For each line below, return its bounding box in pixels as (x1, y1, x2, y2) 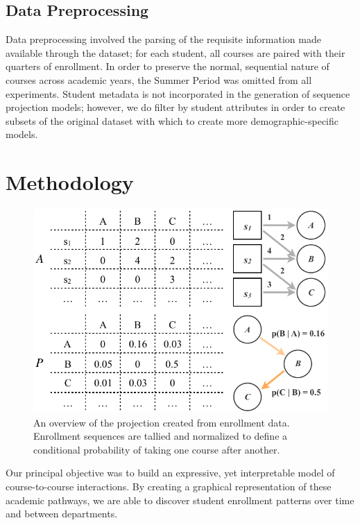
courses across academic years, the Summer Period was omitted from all (6, 72, 312, 87)
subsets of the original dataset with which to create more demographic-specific (6, 113, 339, 128)
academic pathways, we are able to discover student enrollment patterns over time (6, 492, 354, 507)
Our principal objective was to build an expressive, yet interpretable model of (6, 465, 335, 480)
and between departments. (6, 506, 118, 521)
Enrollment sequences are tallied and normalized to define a (33, 429, 288, 443)
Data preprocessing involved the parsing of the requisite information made (6, 32, 321, 46)
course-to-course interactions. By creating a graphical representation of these (6, 479, 332, 493)
